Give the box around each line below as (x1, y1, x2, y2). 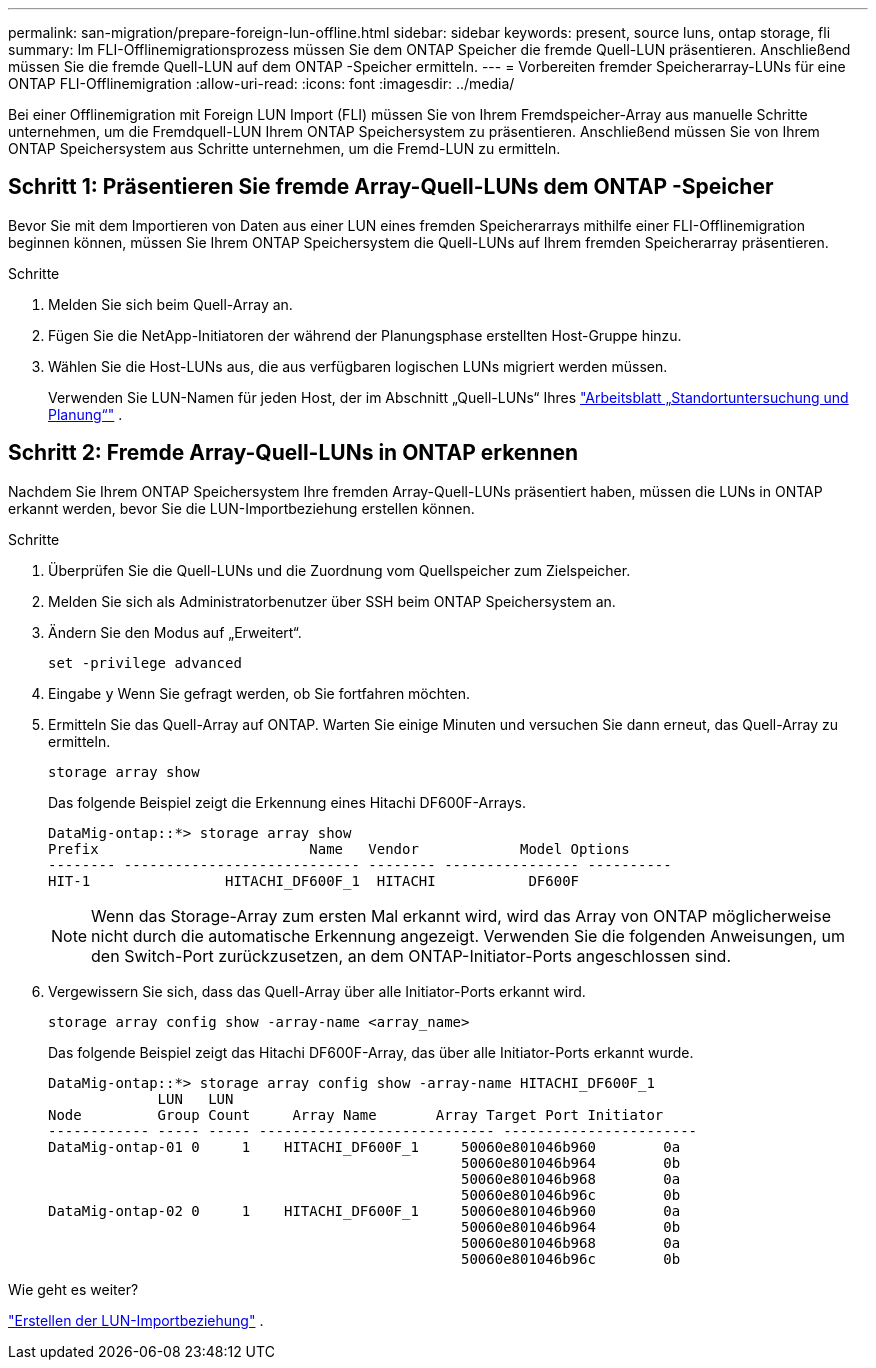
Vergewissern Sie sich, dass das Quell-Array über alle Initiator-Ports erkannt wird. (48, 982, 586, 1000)
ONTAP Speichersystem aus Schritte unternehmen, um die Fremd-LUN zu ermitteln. (8, 140, 561, 157)
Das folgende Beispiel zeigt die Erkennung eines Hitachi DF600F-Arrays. (48, 793, 526, 811)
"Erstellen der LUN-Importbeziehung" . (8, 1311, 264, 1329)
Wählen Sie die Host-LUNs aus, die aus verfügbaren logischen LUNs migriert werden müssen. (48, 357, 668, 375)
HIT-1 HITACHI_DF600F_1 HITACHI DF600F (48, 872, 580, 889)
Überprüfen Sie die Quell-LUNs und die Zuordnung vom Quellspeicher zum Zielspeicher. (48, 561, 631, 579)
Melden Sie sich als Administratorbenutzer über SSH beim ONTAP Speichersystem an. (48, 592, 616, 610)
